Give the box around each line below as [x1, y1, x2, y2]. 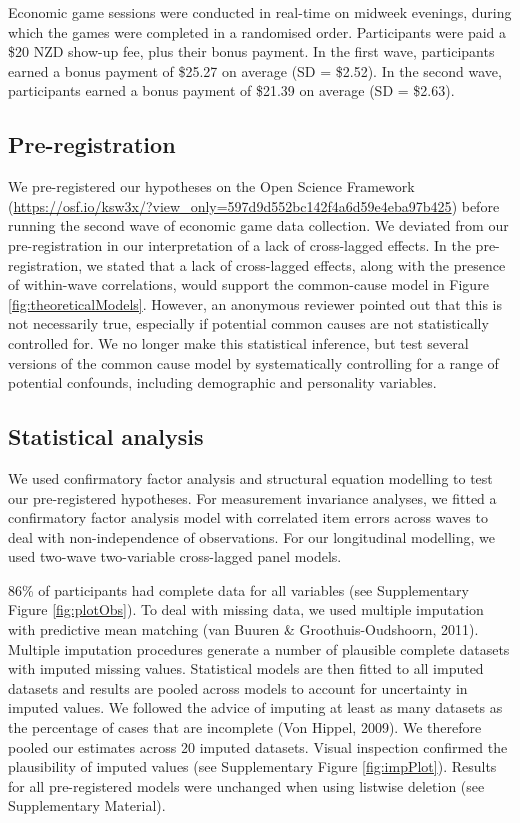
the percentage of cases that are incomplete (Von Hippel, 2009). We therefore [8, 717, 482, 738]
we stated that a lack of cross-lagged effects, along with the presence [86, 254, 506, 275]
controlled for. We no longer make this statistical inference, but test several [8, 332, 469, 353]
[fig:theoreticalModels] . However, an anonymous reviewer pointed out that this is [8, 293, 502, 314]
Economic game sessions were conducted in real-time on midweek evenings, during [8, 2, 512, 22]
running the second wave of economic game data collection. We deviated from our [8, 215, 509, 236]
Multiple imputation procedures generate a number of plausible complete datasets [8, 638, 510, 659]
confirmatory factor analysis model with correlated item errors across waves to [8, 507, 488, 528]
